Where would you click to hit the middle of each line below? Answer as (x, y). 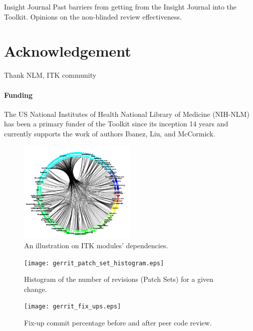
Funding (19, 95)
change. (36, 289)
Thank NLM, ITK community (50, 75)
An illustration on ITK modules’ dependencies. (96, 245)
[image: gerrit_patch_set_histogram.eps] (94, 263)
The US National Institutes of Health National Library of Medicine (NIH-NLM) (127, 114)
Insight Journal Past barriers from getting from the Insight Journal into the (120, 7)
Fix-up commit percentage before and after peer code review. (118, 322)
